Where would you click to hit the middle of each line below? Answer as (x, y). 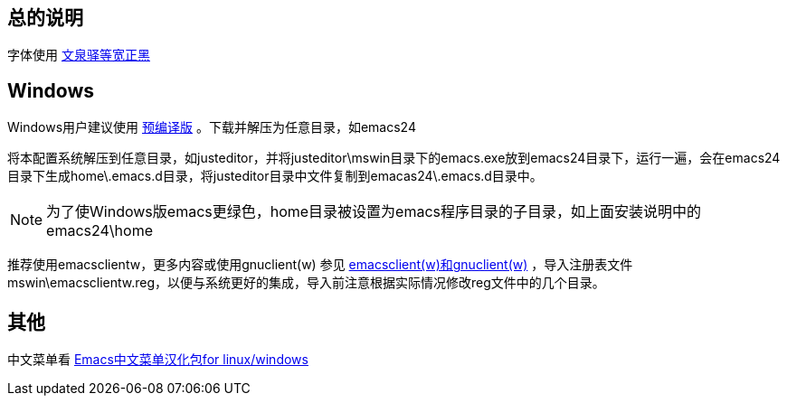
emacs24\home (100, 231)
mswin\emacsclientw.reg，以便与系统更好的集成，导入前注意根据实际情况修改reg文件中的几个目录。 (306, 283)
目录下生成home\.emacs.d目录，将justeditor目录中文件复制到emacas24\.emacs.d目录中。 (275, 176)
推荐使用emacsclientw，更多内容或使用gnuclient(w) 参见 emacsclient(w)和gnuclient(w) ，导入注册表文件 (320, 265)
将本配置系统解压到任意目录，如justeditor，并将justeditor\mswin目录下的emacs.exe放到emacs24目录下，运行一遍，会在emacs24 (394, 158)
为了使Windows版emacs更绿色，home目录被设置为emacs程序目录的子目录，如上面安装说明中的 (374, 212)
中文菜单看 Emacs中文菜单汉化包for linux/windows (158, 360)
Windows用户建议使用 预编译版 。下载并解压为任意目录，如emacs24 (212, 127)
